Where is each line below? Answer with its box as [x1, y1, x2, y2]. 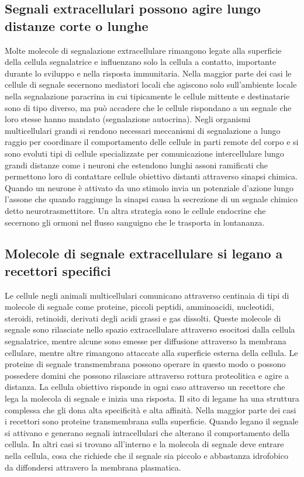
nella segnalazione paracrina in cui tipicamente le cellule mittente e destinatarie [5, 89, 290, 102]
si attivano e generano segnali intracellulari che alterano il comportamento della [5, 426, 290, 438]
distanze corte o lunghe [5, 16, 148, 34]
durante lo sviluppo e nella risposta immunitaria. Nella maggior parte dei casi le [5, 67, 292, 79]
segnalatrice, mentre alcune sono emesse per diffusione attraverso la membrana [5, 335, 286, 347]
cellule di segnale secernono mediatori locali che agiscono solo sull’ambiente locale [5, 78, 297, 91]
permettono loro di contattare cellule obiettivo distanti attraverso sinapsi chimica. [5, 170, 298, 182]
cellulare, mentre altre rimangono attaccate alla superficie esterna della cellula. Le [5, 346, 298, 358]
